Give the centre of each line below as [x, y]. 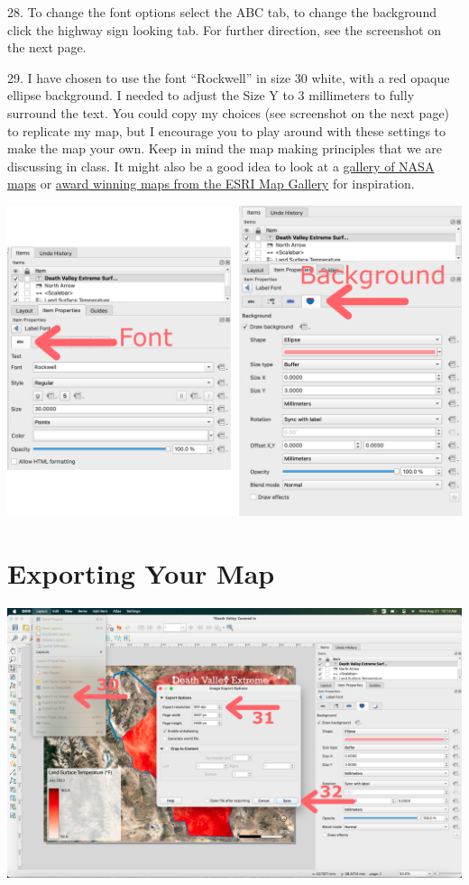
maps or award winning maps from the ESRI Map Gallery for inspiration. [211, 184]
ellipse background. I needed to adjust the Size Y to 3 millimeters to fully [211, 95]
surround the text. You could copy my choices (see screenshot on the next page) [229, 112]
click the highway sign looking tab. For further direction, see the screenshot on [224, 29]
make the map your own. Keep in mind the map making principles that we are [225, 148]
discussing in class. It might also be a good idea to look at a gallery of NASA [221, 166]
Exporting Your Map [141, 573]
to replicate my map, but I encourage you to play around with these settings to [227, 130]
